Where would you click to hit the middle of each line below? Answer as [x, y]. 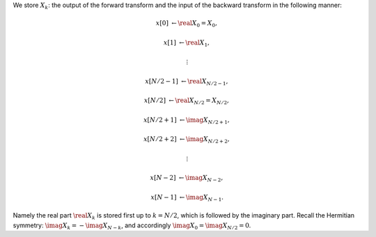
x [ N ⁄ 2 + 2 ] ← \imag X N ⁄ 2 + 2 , [186, 140]
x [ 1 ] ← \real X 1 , [187, 43]
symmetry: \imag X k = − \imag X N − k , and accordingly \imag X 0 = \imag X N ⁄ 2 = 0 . [132, 226]
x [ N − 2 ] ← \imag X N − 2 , [187, 179]
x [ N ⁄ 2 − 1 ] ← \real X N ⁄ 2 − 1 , [187, 82]
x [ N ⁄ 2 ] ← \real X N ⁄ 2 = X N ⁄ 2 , [187, 101]
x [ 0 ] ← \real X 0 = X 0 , [186, 24]
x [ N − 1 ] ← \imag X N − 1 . [187, 198]
